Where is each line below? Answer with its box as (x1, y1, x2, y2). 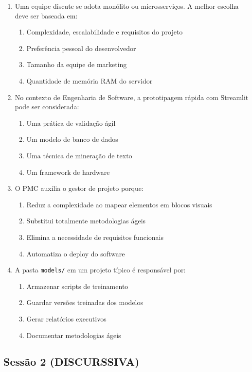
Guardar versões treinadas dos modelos (26, 297, 144, 307)
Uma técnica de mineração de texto (26, 150, 132, 160)
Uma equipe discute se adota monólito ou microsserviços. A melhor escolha (15, 1, 239, 11)
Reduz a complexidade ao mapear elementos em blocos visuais (26, 199, 212, 209)
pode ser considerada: (15, 101, 79, 112)
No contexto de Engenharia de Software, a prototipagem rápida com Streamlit (15, 92, 249, 102)
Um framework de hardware (26, 167, 110, 177)
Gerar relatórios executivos (26, 313, 107, 323)
